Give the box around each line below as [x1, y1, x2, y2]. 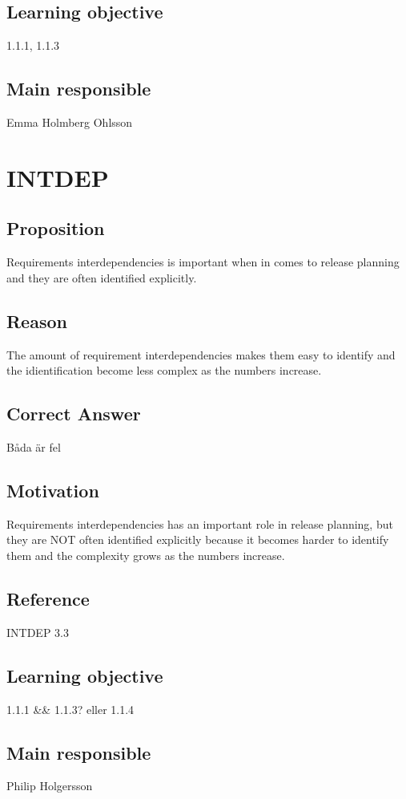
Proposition [6, 216, 105, 241]
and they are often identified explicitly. [6, 269, 197, 286]
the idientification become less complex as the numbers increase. [6, 362, 322, 379]
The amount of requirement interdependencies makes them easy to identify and [6, 346, 396, 363]
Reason [6, 308, 67, 333]
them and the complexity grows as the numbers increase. [6, 546, 285, 563]
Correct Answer [6, 401, 141, 426]
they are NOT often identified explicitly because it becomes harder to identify [6, 531, 389, 548]
